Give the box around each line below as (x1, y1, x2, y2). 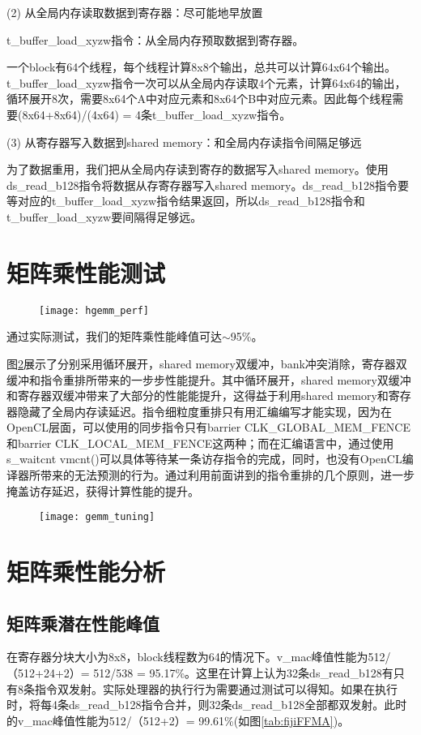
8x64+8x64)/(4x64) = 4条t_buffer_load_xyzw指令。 (22, 105, 291, 122)
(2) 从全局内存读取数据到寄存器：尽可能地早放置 (6, 4, 263, 20)
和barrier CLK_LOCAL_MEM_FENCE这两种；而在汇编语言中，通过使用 (6, 434, 394, 451)
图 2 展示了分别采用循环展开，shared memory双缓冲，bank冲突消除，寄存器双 (6, 355, 407, 372)
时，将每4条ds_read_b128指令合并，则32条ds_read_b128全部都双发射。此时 (6, 696, 407, 713)
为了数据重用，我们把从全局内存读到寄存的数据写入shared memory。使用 (6, 161, 389, 178)
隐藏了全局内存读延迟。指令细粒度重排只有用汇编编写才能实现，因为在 (17, 402, 392, 419)
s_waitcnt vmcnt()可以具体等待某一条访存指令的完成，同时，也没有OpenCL (6, 450, 402, 467)
